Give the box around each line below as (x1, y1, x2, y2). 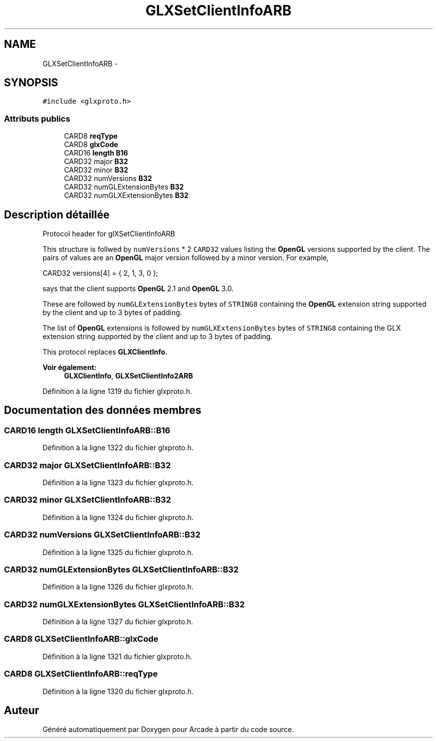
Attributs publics (4, 113, 70, 124)
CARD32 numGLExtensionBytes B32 (64, 183, 184, 191)
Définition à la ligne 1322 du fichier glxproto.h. (42, 443, 194, 452)
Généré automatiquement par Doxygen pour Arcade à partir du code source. (42, 725, 294, 734)
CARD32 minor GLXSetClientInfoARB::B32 (4, 495, 171, 505)
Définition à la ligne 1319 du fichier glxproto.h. (42, 387, 193, 396)
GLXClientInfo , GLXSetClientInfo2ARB (64, 371, 193, 380)
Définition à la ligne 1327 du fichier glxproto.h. (42, 617, 194, 626)
